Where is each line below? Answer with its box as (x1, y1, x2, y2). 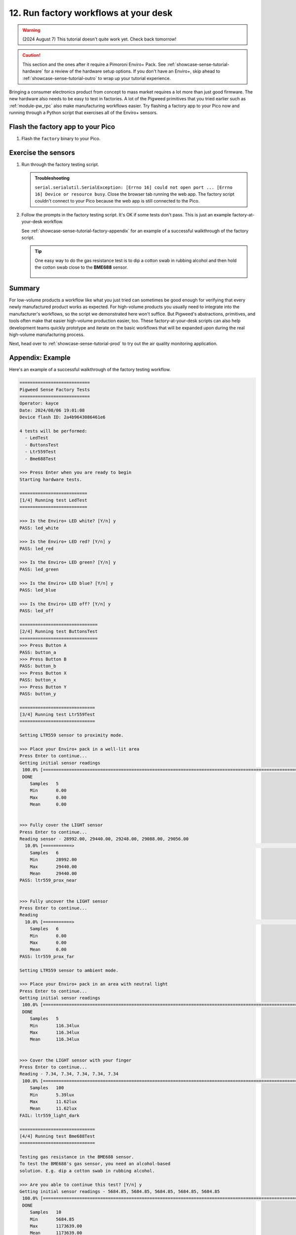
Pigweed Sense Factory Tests (19, 387, 90, 392)
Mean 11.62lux (30, 1106, 77, 1111)
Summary (9, 284, 40, 292)
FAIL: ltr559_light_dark (19, 1112, 80, 1118)
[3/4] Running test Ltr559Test (19, 712, 96, 717)
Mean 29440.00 (30, 871, 77, 876)
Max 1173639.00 (30, 1223, 82, 1229)
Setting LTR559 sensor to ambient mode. (19, 967, 118, 973)
